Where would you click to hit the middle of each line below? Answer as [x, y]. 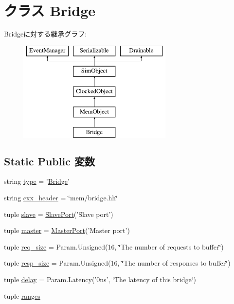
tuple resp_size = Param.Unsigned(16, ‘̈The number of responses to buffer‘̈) [117, 263]
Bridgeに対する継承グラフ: [45, 34]
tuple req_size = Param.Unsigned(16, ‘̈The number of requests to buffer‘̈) [114, 246]
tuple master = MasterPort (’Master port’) [67, 230]
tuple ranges [22, 295]
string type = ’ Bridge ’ [37, 181]
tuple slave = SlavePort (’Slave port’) [59, 214]
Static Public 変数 [49, 161]
